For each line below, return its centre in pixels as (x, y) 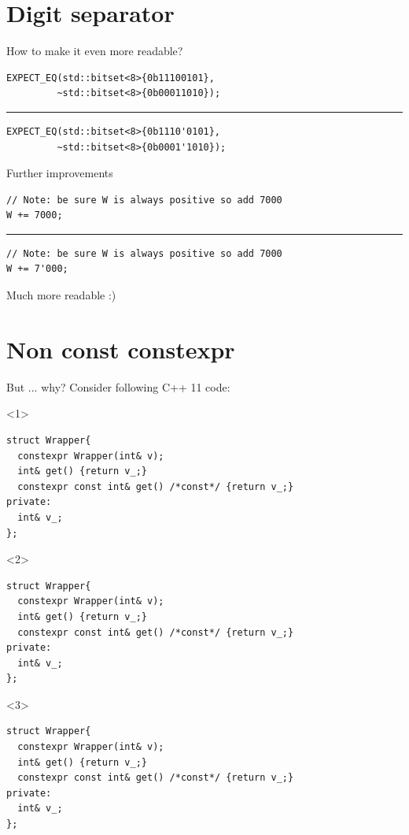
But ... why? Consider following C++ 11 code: (118, 386)
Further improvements (60, 173)
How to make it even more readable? (95, 51)
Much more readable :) (61, 295)
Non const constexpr (121, 349)
